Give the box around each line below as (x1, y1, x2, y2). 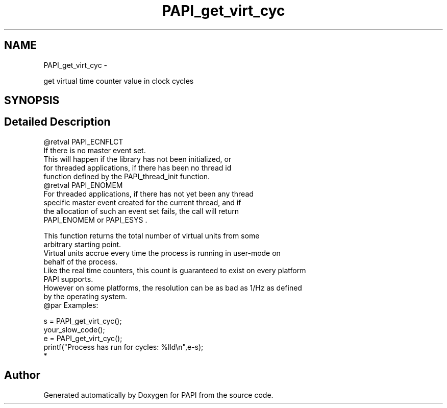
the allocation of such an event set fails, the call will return (43, 206, 239, 215)
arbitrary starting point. (43, 239, 121, 249)
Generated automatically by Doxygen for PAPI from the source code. (43, 390, 274, 399)
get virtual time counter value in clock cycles (43, 76, 194, 85)
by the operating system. (43, 292, 128, 301)
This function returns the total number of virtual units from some (43, 231, 260, 240)
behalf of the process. (43, 257, 118, 266)
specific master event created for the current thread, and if (43, 198, 241, 207)
